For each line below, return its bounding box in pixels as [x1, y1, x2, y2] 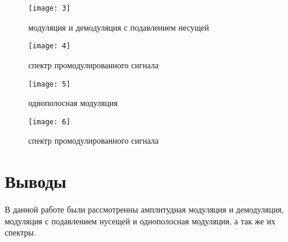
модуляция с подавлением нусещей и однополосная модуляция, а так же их [5, 214, 276, 227]
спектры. [5, 226, 37, 238]
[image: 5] [28, 79, 71, 88]
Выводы [5, 169, 67, 193]
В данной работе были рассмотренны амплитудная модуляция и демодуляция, [5, 203, 284, 216]
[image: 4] [28, 42, 71, 51]
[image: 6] [28, 117, 71, 126]
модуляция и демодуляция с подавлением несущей [28, 21, 209, 33]
